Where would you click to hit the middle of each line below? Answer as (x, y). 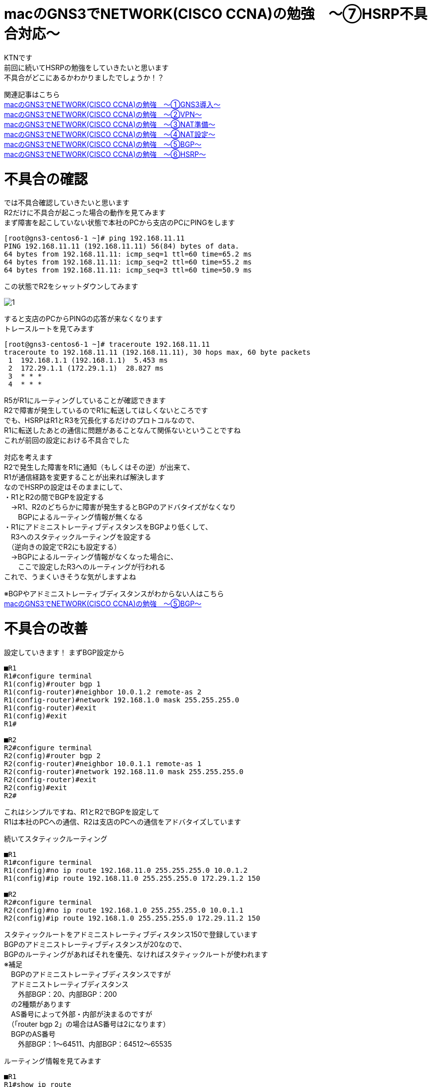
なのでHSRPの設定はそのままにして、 (66, 487)
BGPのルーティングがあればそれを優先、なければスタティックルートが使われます (136, 954)
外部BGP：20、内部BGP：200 (67, 994)
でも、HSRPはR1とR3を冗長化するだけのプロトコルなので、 (101, 420)
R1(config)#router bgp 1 (52, 684)
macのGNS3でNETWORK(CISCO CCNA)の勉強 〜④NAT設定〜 (110, 134)
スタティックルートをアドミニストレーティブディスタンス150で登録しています (131, 934)
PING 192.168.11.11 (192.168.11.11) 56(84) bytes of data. (122, 246)
